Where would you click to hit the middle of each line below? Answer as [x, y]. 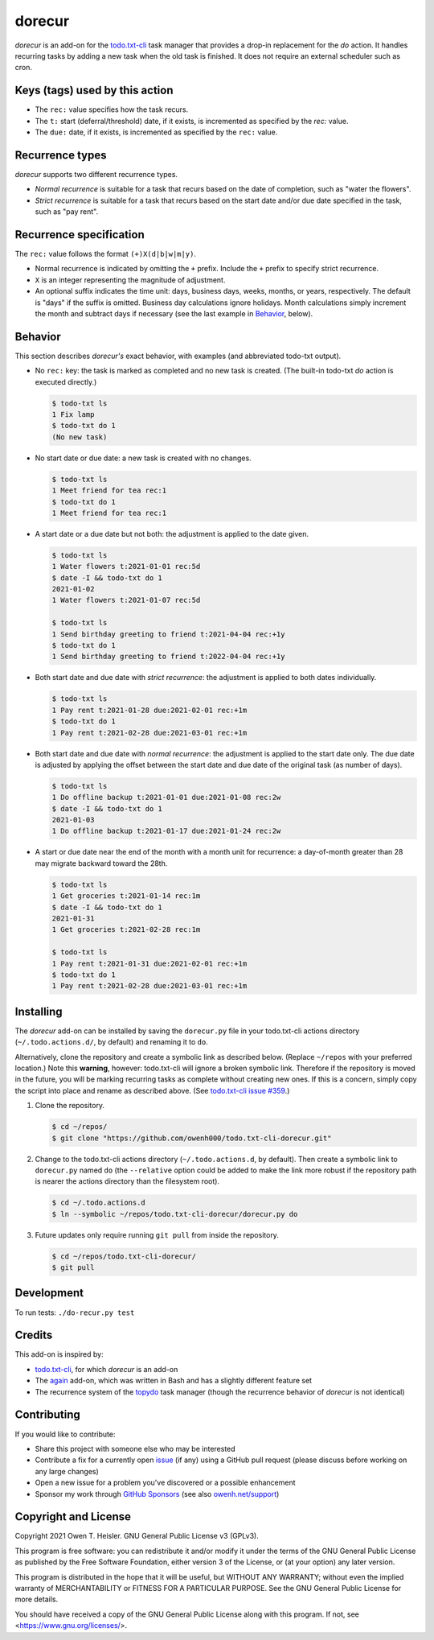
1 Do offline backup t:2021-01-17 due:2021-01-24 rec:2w [166, 831]
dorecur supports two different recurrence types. [96, 174]
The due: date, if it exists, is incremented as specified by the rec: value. [156, 132]
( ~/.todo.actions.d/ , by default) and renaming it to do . [111, 1042]
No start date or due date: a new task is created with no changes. [143, 458]
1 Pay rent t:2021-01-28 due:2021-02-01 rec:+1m [149, 710]
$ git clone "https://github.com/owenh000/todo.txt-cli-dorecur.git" [192, 1138]
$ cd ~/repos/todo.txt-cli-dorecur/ [124, 1256]
